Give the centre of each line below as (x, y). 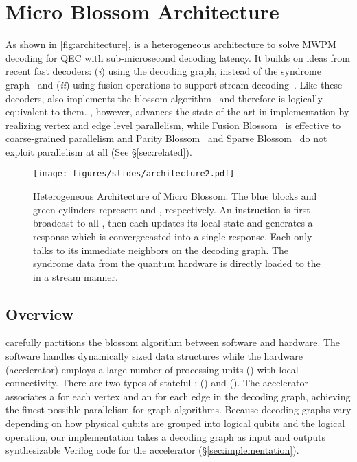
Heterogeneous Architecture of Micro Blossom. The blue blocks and (175, 196)
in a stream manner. (76, 276)
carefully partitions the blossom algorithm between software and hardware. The (173, 342)
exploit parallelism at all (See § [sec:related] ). (99, 151)
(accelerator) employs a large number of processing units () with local (152, 369)
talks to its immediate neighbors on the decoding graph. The (161, 250)
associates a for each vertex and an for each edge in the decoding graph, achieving (178, 396)
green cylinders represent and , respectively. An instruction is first (172, 209)
